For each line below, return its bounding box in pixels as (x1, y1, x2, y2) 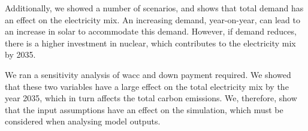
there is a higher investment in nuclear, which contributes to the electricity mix (5, 36, 296, 49)
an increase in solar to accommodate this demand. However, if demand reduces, (5, 25, 297, 38)
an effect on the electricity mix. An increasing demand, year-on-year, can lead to (5, 13, 300, 26)
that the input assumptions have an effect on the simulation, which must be (5, 103, 283, 116)
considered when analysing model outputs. (5, 115, 161, 127)
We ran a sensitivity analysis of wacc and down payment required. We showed (5, 68, 291, 80)
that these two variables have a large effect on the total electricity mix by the (5, 80, 289, 92)
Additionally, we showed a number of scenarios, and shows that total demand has (5, 2, 304, 14)
